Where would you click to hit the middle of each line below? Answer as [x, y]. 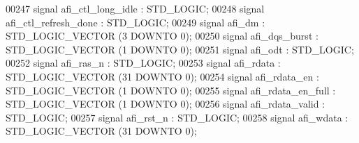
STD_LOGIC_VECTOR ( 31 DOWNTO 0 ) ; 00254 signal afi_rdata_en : [162, 76]
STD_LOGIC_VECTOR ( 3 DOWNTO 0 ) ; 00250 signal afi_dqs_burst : [162, 36]
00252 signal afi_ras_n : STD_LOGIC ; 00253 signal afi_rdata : [143, 63]
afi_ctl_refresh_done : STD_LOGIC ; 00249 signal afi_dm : [135, 22]
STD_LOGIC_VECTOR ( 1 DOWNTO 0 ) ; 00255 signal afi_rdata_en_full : [171, 90]
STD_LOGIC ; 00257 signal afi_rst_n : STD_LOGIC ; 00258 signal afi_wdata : [177, 117]
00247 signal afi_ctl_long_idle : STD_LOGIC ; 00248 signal [135, 8]
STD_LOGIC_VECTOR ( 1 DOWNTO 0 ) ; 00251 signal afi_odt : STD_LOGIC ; [180, 49]
